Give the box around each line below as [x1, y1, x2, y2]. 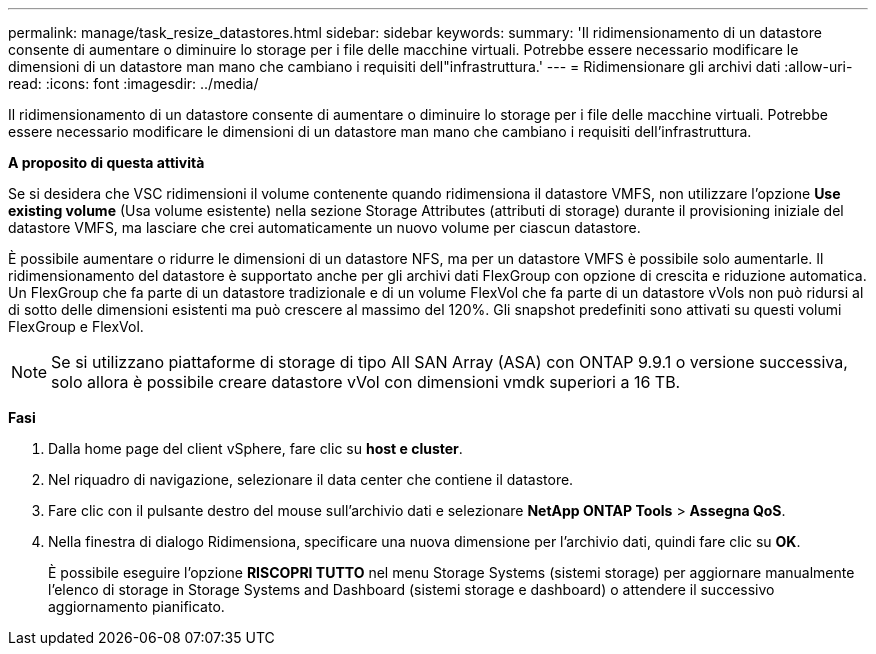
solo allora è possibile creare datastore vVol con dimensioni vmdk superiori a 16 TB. [51, 372, 681, 392]
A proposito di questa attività [8, 154, 205, 171]
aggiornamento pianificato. [48, 598, 225, 615]
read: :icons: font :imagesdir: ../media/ [8, 75, 259, 92]
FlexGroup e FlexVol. [8, 318, 144, 335]
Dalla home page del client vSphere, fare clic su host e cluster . [48, 440, 463, 457]
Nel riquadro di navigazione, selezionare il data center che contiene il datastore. [48, 471, 574, 488]
